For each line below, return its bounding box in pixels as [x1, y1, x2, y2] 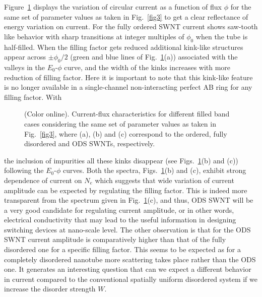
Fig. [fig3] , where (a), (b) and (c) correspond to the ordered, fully [24, 128, 227, 139]
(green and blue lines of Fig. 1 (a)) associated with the [70, 51, 238, 62]
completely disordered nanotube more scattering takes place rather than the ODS [4, 254, 256, 264]
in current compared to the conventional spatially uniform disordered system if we [4, 273, 257, 284]
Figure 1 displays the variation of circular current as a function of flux [4, 2, 222, 12]
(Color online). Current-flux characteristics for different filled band [24, 108, 230, 119]
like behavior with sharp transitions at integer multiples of [4, 31, 184, 41]
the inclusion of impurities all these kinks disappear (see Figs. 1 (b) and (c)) [4, 155, 238, 165]
